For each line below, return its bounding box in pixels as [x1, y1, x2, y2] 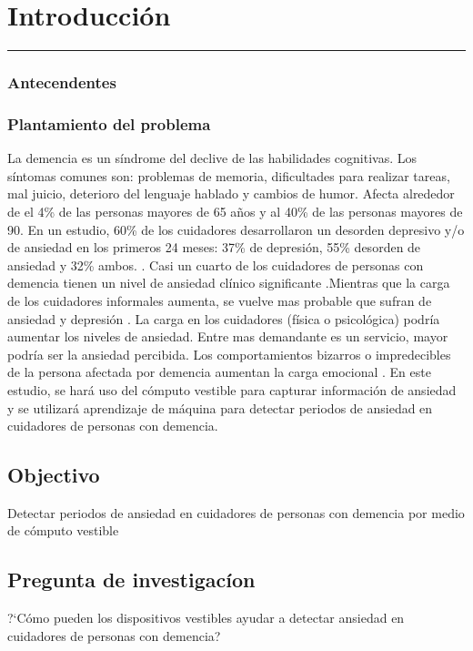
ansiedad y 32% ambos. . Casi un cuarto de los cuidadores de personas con [7, 255, 424, 274]
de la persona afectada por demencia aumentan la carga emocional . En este [7, 362, 431, 381]
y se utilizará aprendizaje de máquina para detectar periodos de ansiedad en [7, 398, 433, 417]
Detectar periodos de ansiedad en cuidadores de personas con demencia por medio [7, 503, 465, 522]
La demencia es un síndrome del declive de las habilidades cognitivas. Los [7, 148, 418, 168]
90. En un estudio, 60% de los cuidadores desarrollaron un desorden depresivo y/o [7, 219, 465, 239]
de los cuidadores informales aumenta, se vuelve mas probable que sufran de [7, 290, 432, 310]
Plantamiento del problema [7, 112, 211, 135]
